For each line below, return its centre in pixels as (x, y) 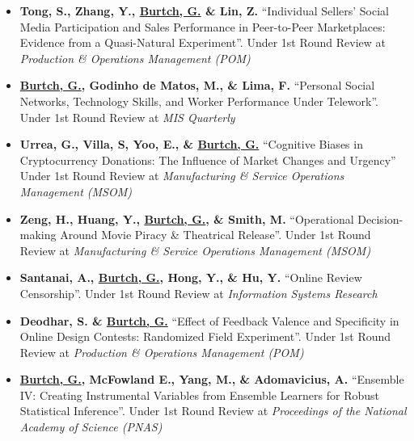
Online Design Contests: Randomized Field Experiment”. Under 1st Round (205, 336)
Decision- (380, 218)
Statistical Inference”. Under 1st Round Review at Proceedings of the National (213, 411)
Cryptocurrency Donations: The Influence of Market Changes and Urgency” (208, 160)
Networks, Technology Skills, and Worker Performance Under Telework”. (199, 101)
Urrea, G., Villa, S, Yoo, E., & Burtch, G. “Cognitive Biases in (191, 144)
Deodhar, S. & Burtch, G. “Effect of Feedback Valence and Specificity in (209, 320)
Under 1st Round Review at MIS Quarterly (127, 117)
